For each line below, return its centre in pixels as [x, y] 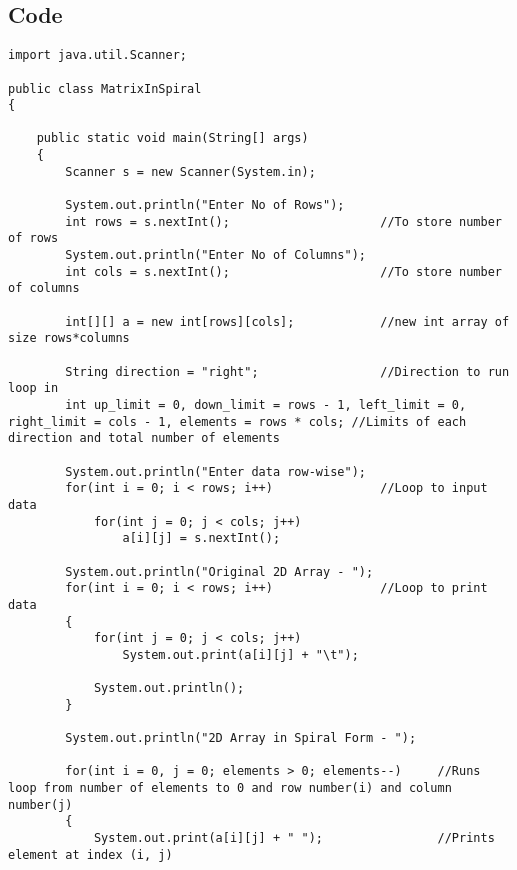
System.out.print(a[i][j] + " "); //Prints [294, 838]
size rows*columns [69, 338]
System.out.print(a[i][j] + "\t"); [240, 654]
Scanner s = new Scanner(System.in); [190, 171]
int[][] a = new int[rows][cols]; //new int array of [287, 321]
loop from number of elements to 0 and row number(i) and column [230, 788]
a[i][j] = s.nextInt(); [201, 538]
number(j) [40, 804]
